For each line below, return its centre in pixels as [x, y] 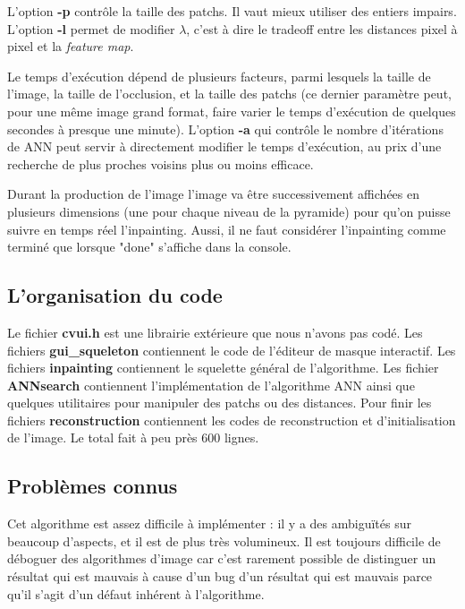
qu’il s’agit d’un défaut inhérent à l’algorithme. [136, 593]
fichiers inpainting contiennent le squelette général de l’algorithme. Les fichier [223, 368]
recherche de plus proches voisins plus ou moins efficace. [161, 163]
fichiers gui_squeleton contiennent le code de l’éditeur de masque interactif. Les [232, 350]
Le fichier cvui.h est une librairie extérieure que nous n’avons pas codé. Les [215, 332]
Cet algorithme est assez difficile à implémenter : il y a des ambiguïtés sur [209, 523]
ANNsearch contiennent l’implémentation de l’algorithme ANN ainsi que [211, 385]
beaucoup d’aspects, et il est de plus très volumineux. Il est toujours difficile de [224, 540]
